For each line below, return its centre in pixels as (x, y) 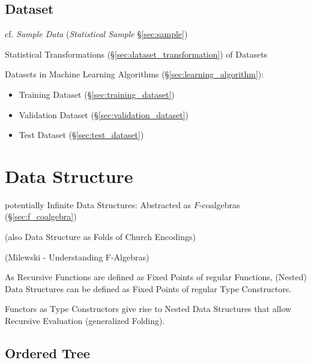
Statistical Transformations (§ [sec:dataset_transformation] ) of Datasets (136, 54)
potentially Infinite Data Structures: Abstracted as (98, 204)
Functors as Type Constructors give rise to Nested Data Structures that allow (148, 309)
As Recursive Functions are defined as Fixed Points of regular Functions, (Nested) (156, 277)
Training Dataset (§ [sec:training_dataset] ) (97, 94)
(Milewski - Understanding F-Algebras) (77, 256)
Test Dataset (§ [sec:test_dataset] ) (81, 135)
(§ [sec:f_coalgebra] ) (41, 216)
